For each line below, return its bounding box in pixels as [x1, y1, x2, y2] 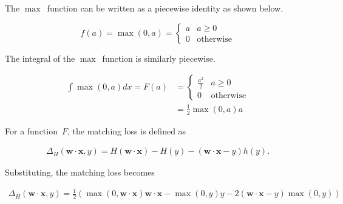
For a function [5, 124, 58, 137]
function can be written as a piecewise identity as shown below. [47, 2, 284, 14]
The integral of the [5, 51, 75, 64]
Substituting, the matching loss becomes [5, 166, 155, 179]
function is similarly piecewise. [102, 51, 216, 64]
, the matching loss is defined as [67, 124, 186, 137]
